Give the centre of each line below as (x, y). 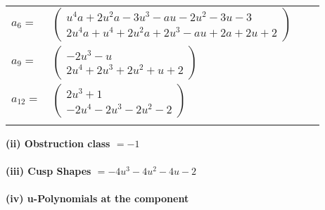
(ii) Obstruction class (58, 143)
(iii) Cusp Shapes (49, 171)
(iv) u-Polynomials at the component (97, 198)
